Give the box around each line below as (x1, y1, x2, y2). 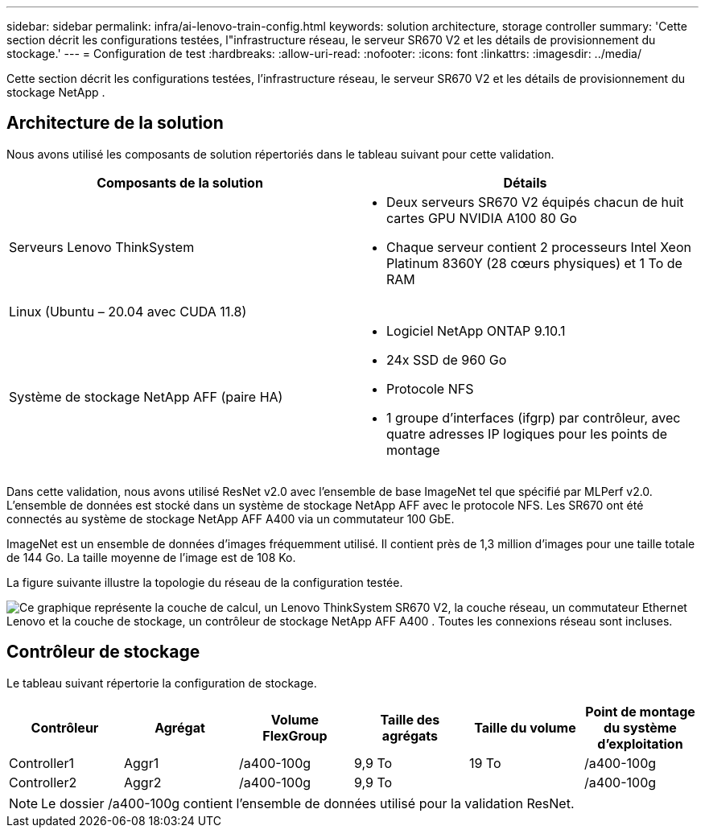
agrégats (381, 727, 439, 744)
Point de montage (585, 703, 695, 720)
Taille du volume (474, 719, 576, 736)
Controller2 (9, 774, 77, 791)
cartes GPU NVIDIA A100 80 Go (386, 209, 577, 226)
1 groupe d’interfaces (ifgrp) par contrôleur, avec (386, 409, 681, 426)
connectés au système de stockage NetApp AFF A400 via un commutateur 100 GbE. (6, 511, 455, 526)
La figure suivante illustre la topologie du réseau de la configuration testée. (6, 575, 403, 589)
